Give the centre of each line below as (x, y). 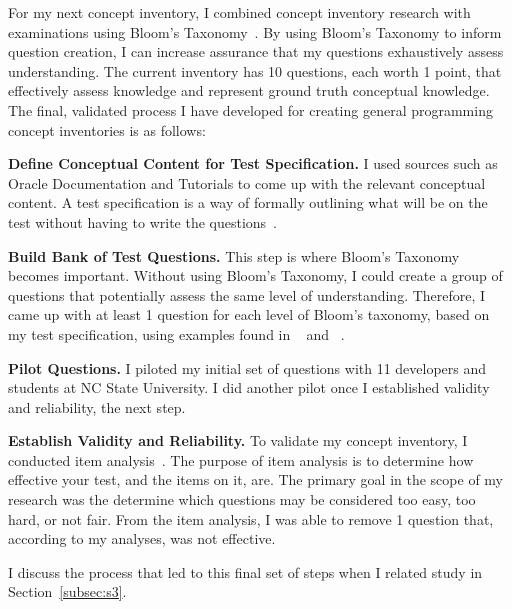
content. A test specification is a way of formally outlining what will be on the (248, 202)
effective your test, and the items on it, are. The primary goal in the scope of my (255, 479)
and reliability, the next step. (97, 406)
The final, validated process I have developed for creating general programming (250, 109)
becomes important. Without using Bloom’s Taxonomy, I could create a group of (255, 275)
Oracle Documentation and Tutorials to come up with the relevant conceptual (247, 182)
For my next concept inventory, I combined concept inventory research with (239, 12)
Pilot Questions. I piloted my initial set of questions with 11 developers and (247, 367)
